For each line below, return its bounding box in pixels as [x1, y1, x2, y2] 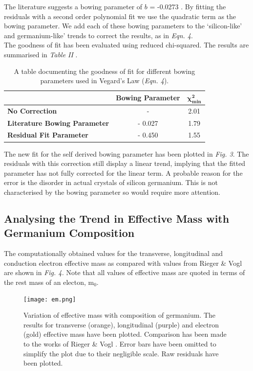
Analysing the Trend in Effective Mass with [4, 210, 230, 226]
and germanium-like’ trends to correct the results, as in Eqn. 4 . [4, 30, 193, 40]
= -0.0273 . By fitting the [149, 1, 226, 11]
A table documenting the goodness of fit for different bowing [14, 66, 195, 76]
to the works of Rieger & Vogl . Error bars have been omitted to [23, 338, 216, 348]
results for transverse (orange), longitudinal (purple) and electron [23, 319, 219, 329]
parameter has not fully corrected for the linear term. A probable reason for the [4, 167, 243, 178]
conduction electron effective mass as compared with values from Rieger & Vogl [4, 257, 242, 268]
